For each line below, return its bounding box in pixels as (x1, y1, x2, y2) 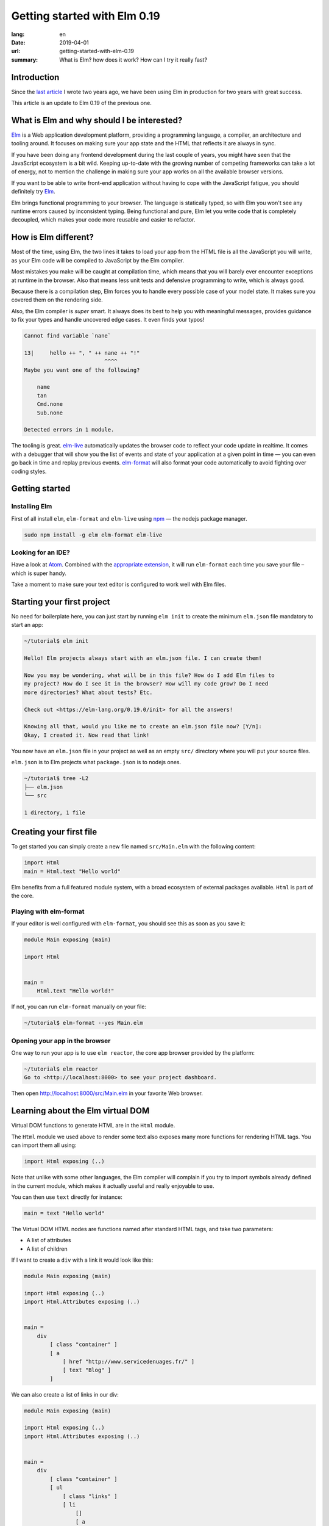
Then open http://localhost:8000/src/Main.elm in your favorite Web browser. (11, 1090, 203, 1097)
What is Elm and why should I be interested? (11, 115, 183, 125)
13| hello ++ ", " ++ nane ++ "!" (24, 349, 140, 356)
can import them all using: (11, 1141, 77, 1149)
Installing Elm (11, 502, 52, 511)
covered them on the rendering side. (11, 296, 103, 303)
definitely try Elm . (11, 188, 55, 195)
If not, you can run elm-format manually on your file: (11, 1003, 146, 1010)
